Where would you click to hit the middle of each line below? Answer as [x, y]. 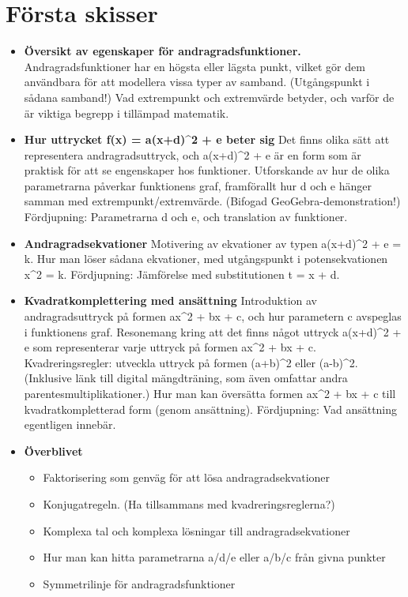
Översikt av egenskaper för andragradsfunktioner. [162, 51]
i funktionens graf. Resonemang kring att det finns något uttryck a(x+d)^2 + [213, 331]
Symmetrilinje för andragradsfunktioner [139, 583]
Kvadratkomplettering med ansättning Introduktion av [170, 300]
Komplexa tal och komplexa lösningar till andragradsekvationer [196, 530]
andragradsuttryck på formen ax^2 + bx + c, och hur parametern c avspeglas [213, 316]
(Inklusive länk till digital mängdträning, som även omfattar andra [186, 378]
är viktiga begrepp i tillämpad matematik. [127, 113]
